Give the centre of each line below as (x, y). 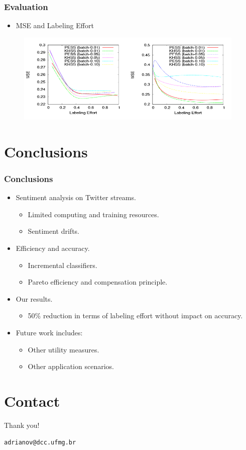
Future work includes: (49, 332)
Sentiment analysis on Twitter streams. (76, 197)
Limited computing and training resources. (93, 214)
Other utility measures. (64, 349)
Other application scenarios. (71, 366)
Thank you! (22, 425)
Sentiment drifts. (54, 231)
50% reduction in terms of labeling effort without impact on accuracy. (135, 316)
